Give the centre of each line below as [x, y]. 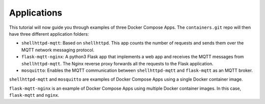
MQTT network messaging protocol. [58, 50]
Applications [36, 13]
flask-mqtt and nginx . [34, 95]
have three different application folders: [49, 34]
